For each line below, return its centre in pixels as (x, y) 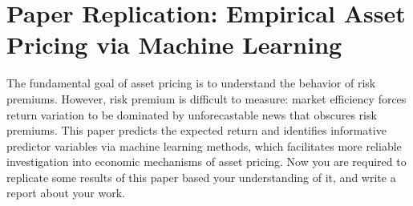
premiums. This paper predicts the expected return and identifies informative (196, 130)
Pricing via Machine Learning (174, 44)
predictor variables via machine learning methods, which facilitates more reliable (204, 145)
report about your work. (66, 193)
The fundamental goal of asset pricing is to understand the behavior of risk (191, 83)
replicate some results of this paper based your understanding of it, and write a (201, 177)
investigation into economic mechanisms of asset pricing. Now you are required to (206, 162)
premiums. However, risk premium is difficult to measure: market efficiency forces (206, 98)
